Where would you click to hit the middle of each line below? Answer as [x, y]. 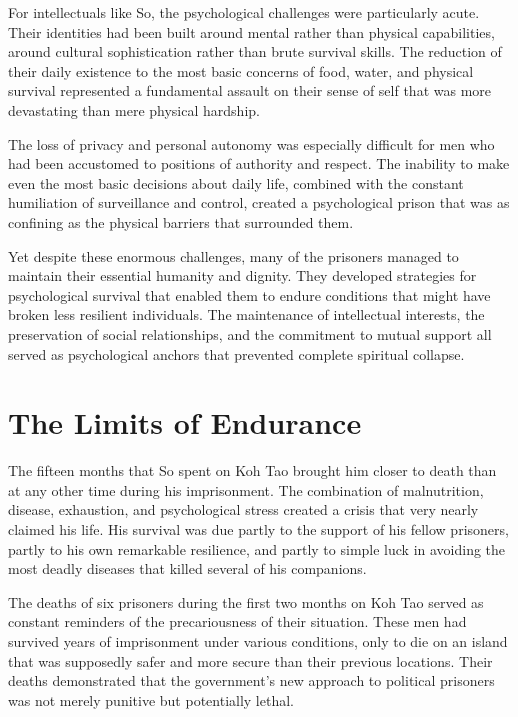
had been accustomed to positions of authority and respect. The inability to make [259, 163]
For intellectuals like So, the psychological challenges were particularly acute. [244, 12]
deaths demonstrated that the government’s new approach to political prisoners [251, 680]
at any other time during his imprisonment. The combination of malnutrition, [246, 489]
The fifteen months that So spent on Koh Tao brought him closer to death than [252, 470]
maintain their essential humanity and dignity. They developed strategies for [242, 275]
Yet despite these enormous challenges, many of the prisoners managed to [233, 255]
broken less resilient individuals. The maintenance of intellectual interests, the [246, 314]
